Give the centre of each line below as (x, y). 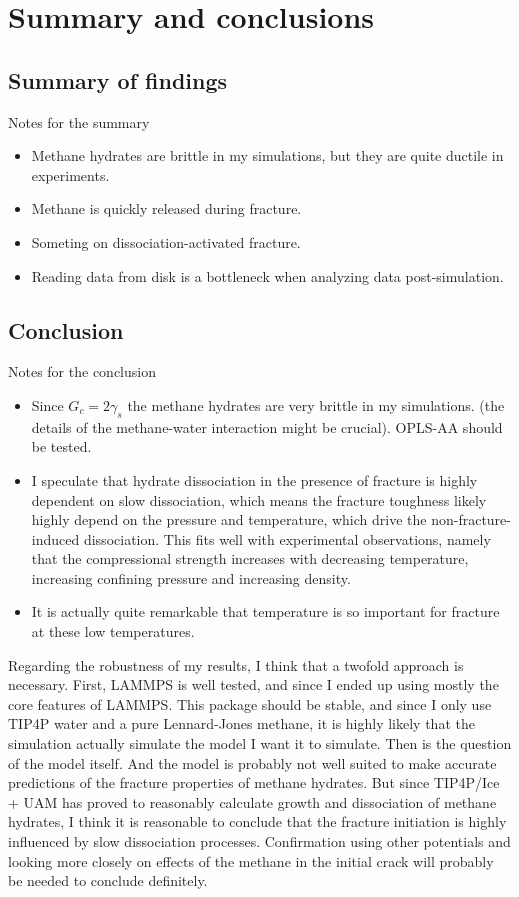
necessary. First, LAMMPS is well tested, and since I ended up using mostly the (253, 684)
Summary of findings (118, 79)
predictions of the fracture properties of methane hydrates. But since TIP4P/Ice (254, 782)
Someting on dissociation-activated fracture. (166, 241)
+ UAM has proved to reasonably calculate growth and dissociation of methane (252, 801)
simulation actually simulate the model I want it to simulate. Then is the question (260, 743)
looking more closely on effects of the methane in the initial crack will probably (251, 860)
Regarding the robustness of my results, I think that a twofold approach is (236, 664)
